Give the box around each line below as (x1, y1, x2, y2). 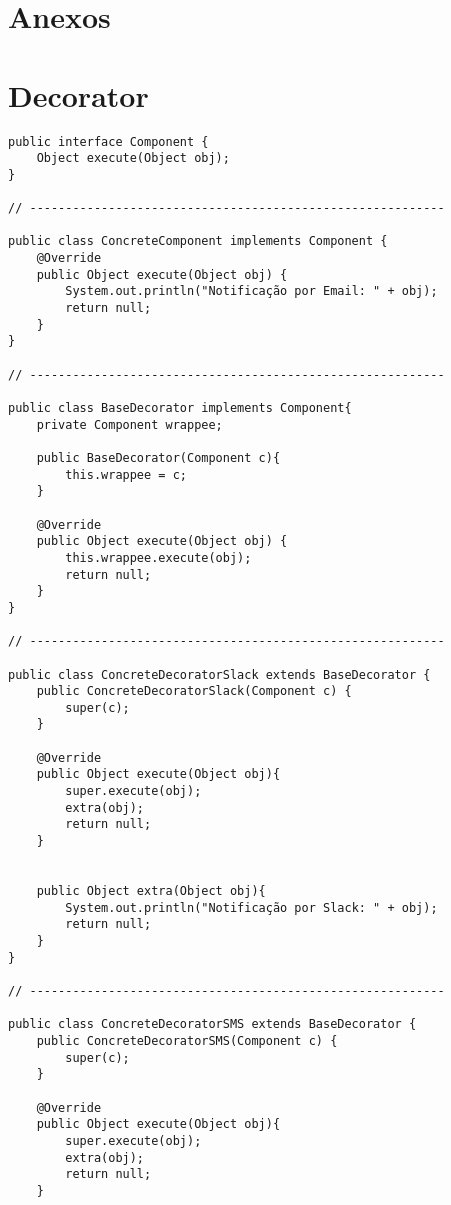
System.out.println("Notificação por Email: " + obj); (65, 284, 438, 299)
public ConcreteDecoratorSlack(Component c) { (36, 684, 352, 699)
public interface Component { (8, 134, 209, 149)
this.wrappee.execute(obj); (65, 550, 252, 565)
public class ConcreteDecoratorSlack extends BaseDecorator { (8, 667, 431, 682)
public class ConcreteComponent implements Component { (8, 234, 388, 249)
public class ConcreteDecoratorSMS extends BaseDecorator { (8, 1017, 417, 1032)
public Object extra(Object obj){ (36, 884, 266, 899)
